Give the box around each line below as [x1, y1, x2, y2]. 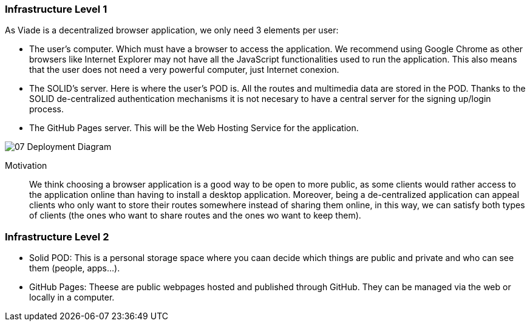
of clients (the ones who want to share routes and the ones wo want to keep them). [29, 210, 361, 221]
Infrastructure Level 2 [5, 230, 109, 243]
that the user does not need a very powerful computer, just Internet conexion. [29, 64, 339, 75]
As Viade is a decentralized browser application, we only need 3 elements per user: [5, 25, 339, 36]
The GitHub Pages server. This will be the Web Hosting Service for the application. [29, 123, 359, 134]
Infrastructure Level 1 [5, 3, 107, 15]
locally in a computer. [29, 292, 115, 303]
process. [29, 104, 64, 115]
